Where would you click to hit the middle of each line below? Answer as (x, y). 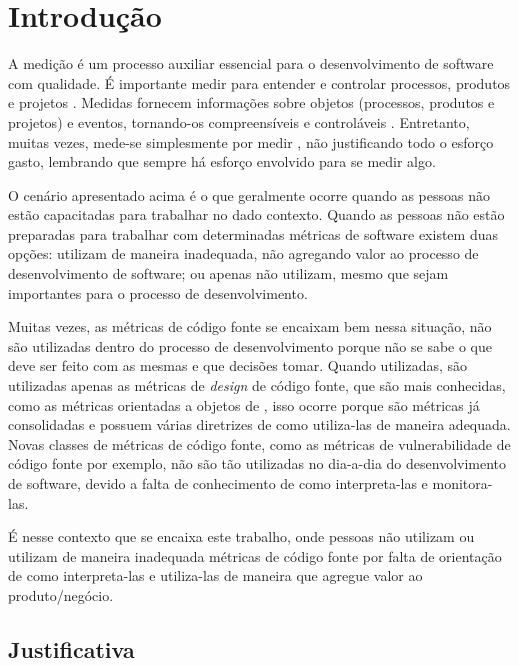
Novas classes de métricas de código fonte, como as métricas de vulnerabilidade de (259, 443)
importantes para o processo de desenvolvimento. (158, 292)
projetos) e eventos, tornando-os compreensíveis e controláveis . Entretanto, (239, 121)
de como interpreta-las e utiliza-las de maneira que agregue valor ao (215, 575)
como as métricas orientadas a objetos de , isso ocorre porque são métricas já (244, 404)
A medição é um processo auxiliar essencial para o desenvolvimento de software (251, 63)
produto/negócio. (61, 594)
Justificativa (71, 648)
